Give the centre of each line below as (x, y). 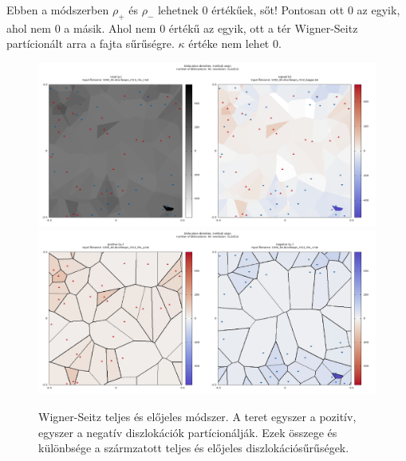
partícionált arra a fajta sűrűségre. (91, 43)
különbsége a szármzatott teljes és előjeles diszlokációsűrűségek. (194, 448)
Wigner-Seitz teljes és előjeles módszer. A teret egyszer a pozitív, (197, 416)
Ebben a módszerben (58, 10)
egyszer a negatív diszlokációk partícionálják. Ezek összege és (188, 432)
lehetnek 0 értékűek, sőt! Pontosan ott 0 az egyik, (279, 10)
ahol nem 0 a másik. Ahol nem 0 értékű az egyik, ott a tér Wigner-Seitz (182, 28)
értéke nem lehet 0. (235, 43)
